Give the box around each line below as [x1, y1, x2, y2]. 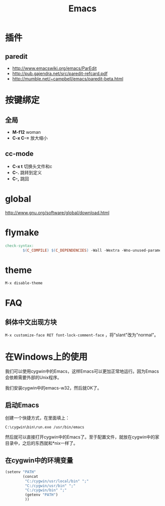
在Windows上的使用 [5, 351, 87, 362]
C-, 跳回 [12, 176, 29, 182]
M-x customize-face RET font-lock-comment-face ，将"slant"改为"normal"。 [5, 332, 159, 338]
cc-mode [5, 150, 34, 158]
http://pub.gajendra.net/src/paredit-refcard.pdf [12, 71, 108, 77]
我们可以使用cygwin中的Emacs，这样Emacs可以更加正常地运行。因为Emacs [5, 368, 159, 374]
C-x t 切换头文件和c [12, 163, 53, 169]
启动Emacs [5, 401, 39, 409]
